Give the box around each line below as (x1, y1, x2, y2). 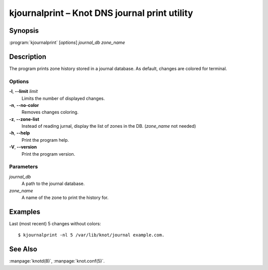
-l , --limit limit (9, 89, 38, 94)
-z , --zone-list (9, 116, 40, 122)
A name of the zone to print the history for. (21, 194, 109, 200)
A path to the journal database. (21, 180, 85, 186)
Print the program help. (21, 137, 69, 143)
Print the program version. (21, 151, 75, 157)
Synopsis (9, 26, 39, 35)
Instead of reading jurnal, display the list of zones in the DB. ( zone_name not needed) (21, 123, 196, 129)
